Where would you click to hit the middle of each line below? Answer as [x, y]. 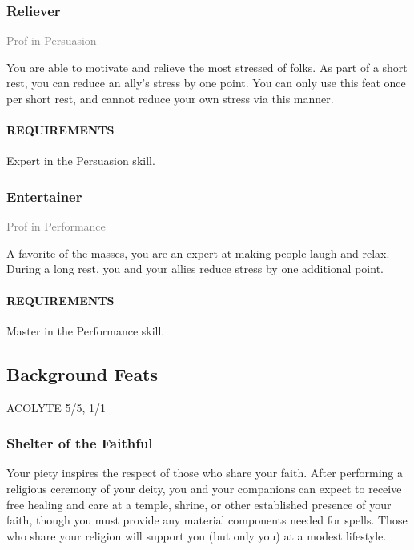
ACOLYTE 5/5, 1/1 [56, 407]
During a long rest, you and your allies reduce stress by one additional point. [195, 269]
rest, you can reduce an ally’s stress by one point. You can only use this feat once [206, 83]
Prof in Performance [56, 226]
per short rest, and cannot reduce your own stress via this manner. [170, 98]
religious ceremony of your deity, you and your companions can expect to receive [204, 488]
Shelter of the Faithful [80, 443]
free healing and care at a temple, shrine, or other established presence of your [199, 504]
